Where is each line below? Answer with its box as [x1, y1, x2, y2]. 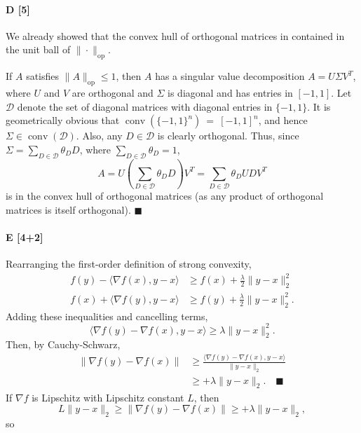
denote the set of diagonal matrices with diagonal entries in [17, 99, 273, 114]
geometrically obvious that [6, 113, 120, 128]
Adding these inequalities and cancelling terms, [6, 308, 208, 323]
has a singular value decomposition [155, 69, 305, 83]
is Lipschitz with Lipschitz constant [32, 390, 184, 404]
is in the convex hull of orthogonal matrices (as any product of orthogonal [6, 188, 324, 203]
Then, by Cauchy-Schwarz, [6, 337, 121, 352]
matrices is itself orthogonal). [6, 202, 131, 216]
